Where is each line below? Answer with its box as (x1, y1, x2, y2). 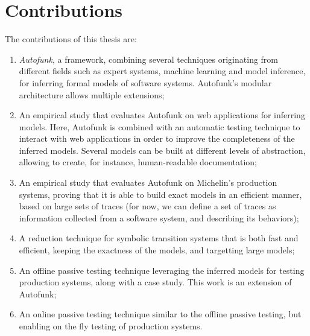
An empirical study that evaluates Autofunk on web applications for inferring (19, 109, 305, 121)
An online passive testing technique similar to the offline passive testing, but (19, 308, 302, 320)
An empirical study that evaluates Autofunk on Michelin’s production (19, 176, 277, 189)
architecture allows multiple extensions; (19, 88, 165, 101)
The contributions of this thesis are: (5, 33, 137, 45)
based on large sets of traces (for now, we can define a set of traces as (19, 200, 276, 212)
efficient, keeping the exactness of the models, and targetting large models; (19, 244, 295, 256)
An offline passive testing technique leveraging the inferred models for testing (19, 264, 305, 276)
